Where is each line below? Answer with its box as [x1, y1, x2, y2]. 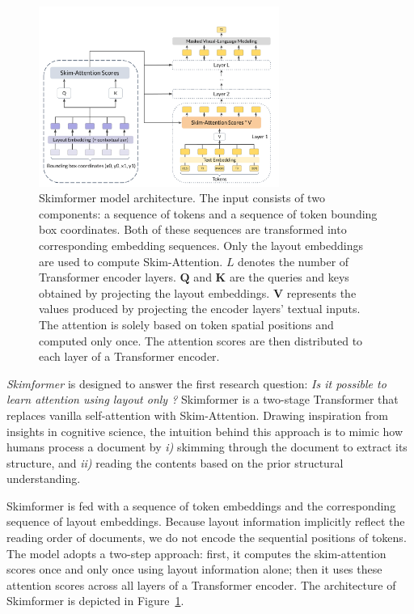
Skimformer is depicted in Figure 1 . [6, 592, 184, 609]
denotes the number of [238, 252, 349, 269]
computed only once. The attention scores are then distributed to [39, 332, 363, 349]
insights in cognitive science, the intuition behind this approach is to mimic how [6, 422, 403, 439]
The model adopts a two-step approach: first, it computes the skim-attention [6, 544, 387, 561]
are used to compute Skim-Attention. [39, 252, 223, 269]
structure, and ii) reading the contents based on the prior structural [6, 454, 344, 471]
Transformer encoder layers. [39, 269, 176, 286]
